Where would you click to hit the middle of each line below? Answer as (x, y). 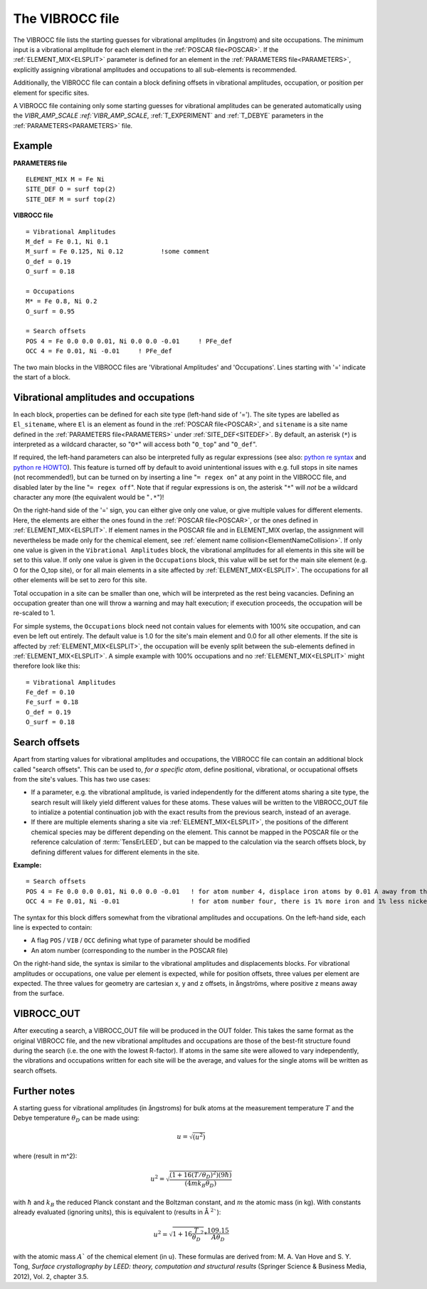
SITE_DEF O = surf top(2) (71, 189)
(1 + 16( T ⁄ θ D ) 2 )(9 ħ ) (201, 1175)
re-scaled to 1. (34, 613)
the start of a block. (42, 377)
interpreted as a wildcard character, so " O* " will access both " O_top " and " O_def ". (135, 444)
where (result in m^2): (45, 1156)
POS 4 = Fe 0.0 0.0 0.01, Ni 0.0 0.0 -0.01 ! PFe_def (129, 341)
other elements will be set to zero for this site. (80, 580)
